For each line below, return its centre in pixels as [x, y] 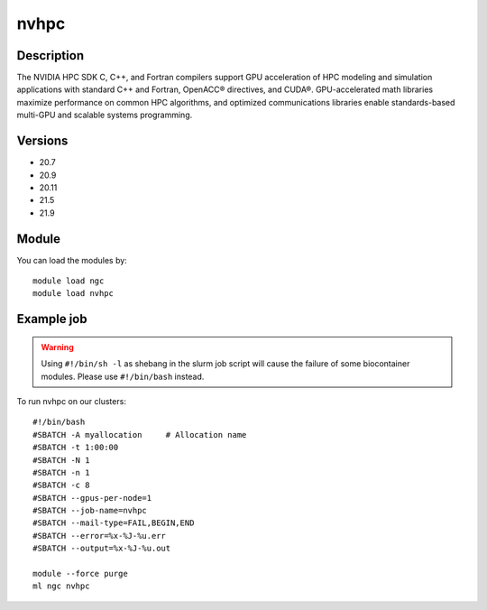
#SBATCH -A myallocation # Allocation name [140, 434]
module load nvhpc [74, 294]
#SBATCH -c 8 [61, 485]
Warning [57, 347]
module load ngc [69, 281]
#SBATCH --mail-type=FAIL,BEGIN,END [114, 523]
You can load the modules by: [72, 260]
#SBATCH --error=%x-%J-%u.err [100, 536]
